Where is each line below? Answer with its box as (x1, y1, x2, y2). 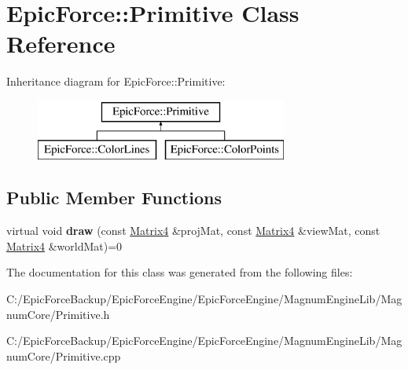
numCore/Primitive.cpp (6, 347, 121, 364)
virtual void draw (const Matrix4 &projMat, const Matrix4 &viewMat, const (6, 222, 380, 239)
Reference (6, 27, 116, 60)
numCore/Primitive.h (6, 306, 110, 322)
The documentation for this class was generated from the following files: (6, 264, 353, 280)
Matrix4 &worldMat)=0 (6, 237, 123, 254)
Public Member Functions (6, 185, 222, 210)
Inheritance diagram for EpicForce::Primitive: (6, 73, 226, 90)
